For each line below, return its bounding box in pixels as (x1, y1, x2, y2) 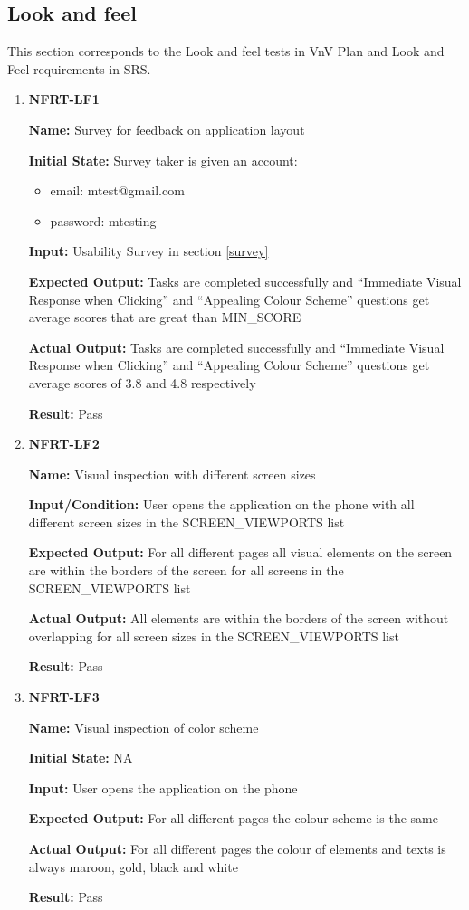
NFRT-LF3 (28, 687, 100, 706)
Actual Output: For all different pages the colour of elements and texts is (28, 839, 446, 858)
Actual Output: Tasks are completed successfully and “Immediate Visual (28, 337, 445, 356)
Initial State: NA (28, 748, 133, 767)
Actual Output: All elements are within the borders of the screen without (28, 609, 449, 628)
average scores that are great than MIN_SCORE (28, 308, 301, 327)
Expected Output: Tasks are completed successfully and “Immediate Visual (28, 271, 462, 290)
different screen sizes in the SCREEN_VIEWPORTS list (28, 512, 345, 531)
